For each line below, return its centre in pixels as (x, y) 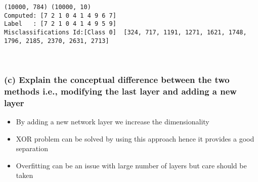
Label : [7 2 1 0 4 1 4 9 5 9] (60, 24)
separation (32, 148)
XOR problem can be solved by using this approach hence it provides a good (135, 138)
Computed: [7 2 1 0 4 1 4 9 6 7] (60, 15)
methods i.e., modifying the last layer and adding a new (120, 91)
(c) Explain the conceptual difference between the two (117, 79)
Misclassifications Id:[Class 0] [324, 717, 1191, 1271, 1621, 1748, (125, 32)
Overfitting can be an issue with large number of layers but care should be (131, 165)
